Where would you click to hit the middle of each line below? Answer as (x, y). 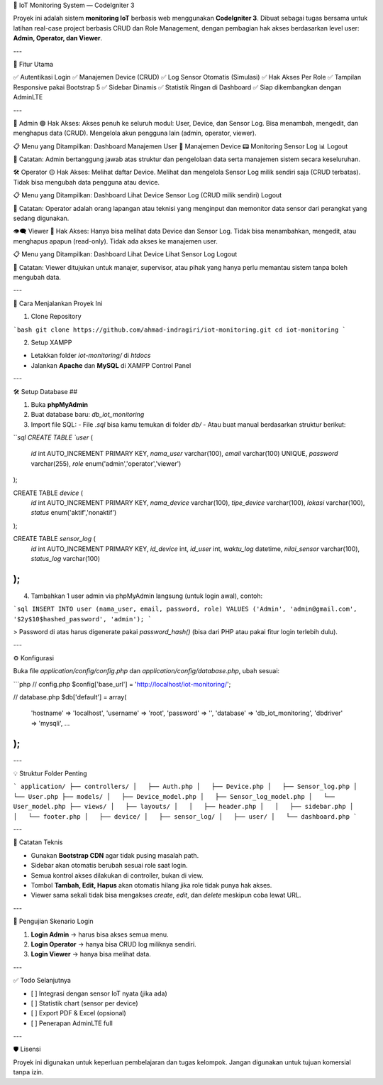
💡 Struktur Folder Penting (50, 773)
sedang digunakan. (41, 218)
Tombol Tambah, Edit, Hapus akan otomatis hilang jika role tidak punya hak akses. (151, 885)
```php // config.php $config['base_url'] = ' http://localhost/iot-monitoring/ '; (122, 684)
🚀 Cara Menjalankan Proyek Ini (58, 303)
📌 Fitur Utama (33, 64)
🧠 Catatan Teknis (38, 842)
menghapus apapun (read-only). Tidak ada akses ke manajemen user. (115, 241)
